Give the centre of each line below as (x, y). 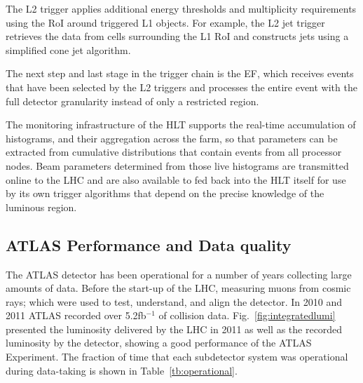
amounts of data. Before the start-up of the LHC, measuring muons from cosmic (178, 288)
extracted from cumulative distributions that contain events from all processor (174, 152)
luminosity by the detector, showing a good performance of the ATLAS (159, 343)
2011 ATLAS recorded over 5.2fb (76, 315)
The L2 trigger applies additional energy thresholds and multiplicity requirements (181, 8)
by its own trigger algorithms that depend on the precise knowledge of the (165, 193)
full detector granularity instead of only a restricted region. (132, 101)
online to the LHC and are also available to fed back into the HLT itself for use (176, 179)
